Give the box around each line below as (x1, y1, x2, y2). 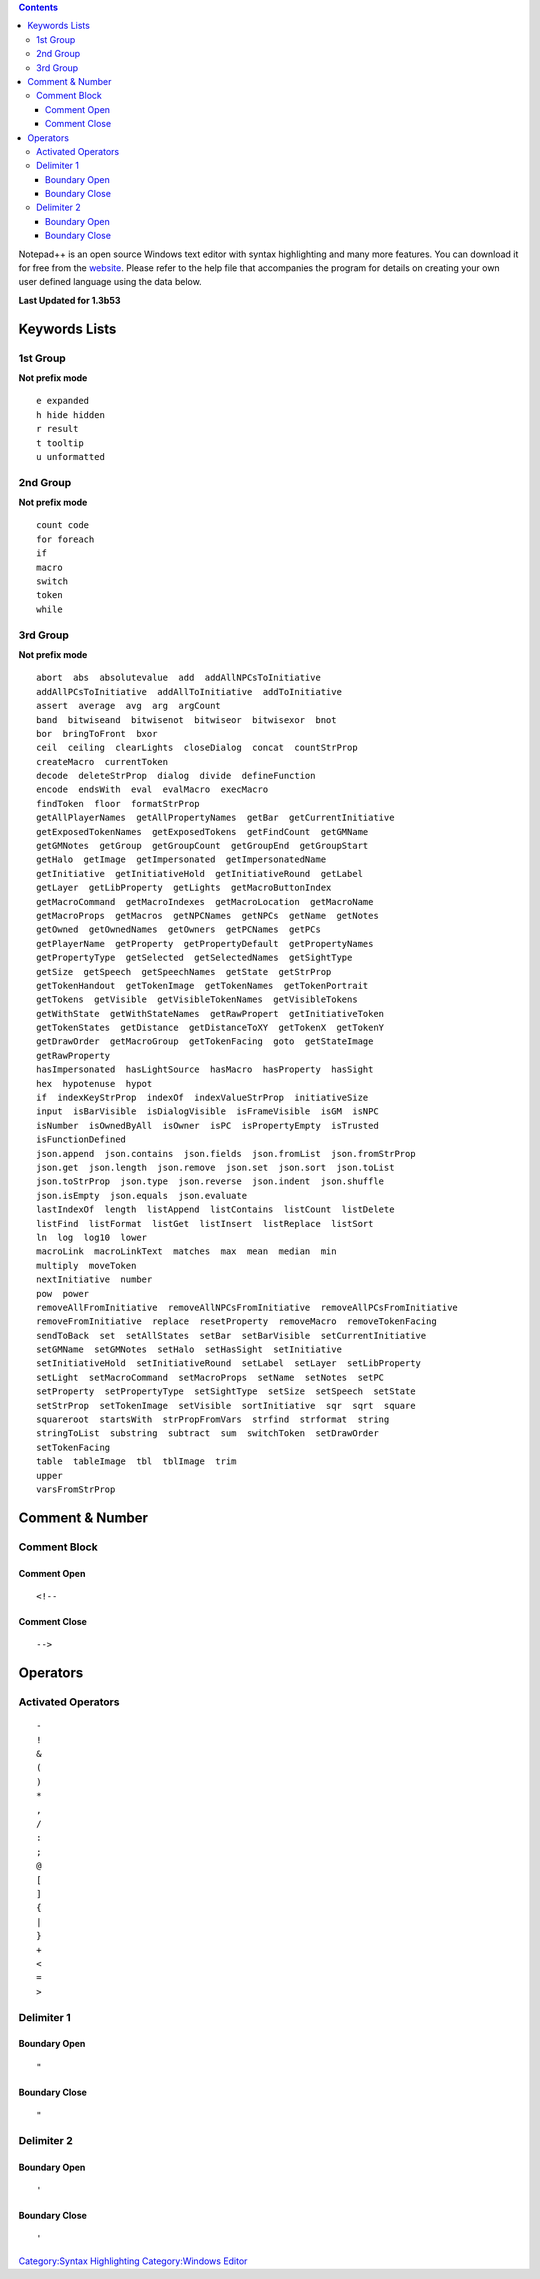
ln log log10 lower (36, 1231, 148, 1243)
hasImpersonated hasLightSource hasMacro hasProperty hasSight (36, 1064, 374, 1075)
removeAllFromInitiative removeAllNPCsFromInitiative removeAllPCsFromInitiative (36, 1301, 459, 1313)
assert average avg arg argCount (36, 700, 222, 712)
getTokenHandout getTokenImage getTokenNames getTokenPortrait (36, 980, 369, 991)
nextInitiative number (36, 1274, 153, 1285)
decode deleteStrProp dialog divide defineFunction (36, 770, 316, 782)
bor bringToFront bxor (36, 728, 158, 739)
